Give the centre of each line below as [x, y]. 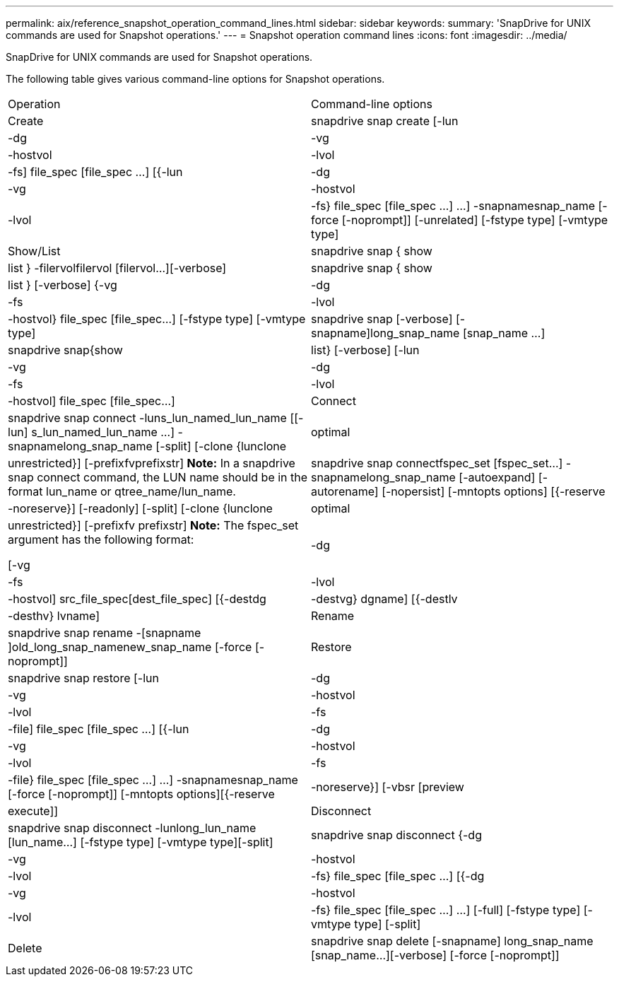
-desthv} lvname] [54, 616]
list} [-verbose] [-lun [365, 350]
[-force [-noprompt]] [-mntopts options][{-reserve [141, 794]
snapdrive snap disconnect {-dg [396, 835]
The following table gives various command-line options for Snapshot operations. [195, 79]
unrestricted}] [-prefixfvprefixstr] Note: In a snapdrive [152, 463]
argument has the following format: [101, 539]
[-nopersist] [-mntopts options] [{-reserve [494, 491]
